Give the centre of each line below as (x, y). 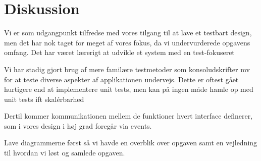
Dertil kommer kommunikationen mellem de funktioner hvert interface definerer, (128, 116)
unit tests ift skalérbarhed (44, 99)
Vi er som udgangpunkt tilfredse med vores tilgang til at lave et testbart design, (128, 33)
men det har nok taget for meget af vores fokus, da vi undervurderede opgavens (127, 42)
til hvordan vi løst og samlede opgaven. (65, 153)
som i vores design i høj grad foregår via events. (78, 125)
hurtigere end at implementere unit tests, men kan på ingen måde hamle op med (129, 89)
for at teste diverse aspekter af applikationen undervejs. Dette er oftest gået (121, 79)
